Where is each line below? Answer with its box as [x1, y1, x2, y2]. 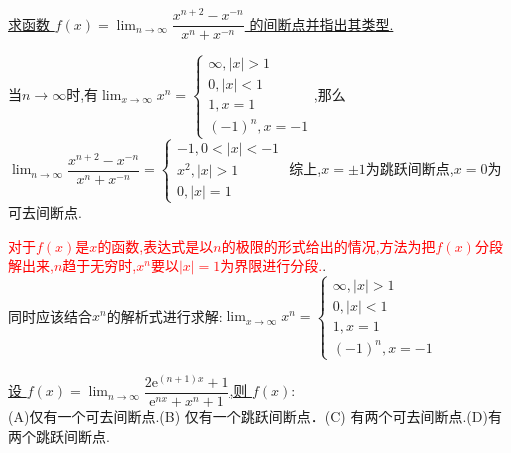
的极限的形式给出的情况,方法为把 [221, 235, 436, 256]
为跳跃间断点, [365, 158, 454, 179]
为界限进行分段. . [220, 255, 327, 276]
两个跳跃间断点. [8, 425, 110, 446]
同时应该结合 [8, 305, 92, 326]
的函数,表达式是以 [97, 235, 214, 256]
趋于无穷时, [62, 255, 137, 276]
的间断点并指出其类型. [249, 13, 394, 34]
